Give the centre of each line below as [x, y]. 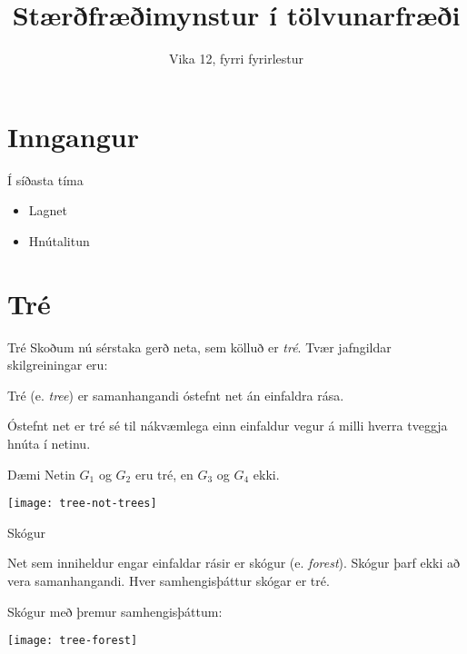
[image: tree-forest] [73, 641]
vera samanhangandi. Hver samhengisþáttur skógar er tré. [169, 580]
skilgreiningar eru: [58, 365]
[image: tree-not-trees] [82, 504]
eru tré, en [164, 474]
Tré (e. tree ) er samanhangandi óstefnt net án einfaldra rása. [176, 395]
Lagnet [48, 210]
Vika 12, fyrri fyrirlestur [236, 59]
